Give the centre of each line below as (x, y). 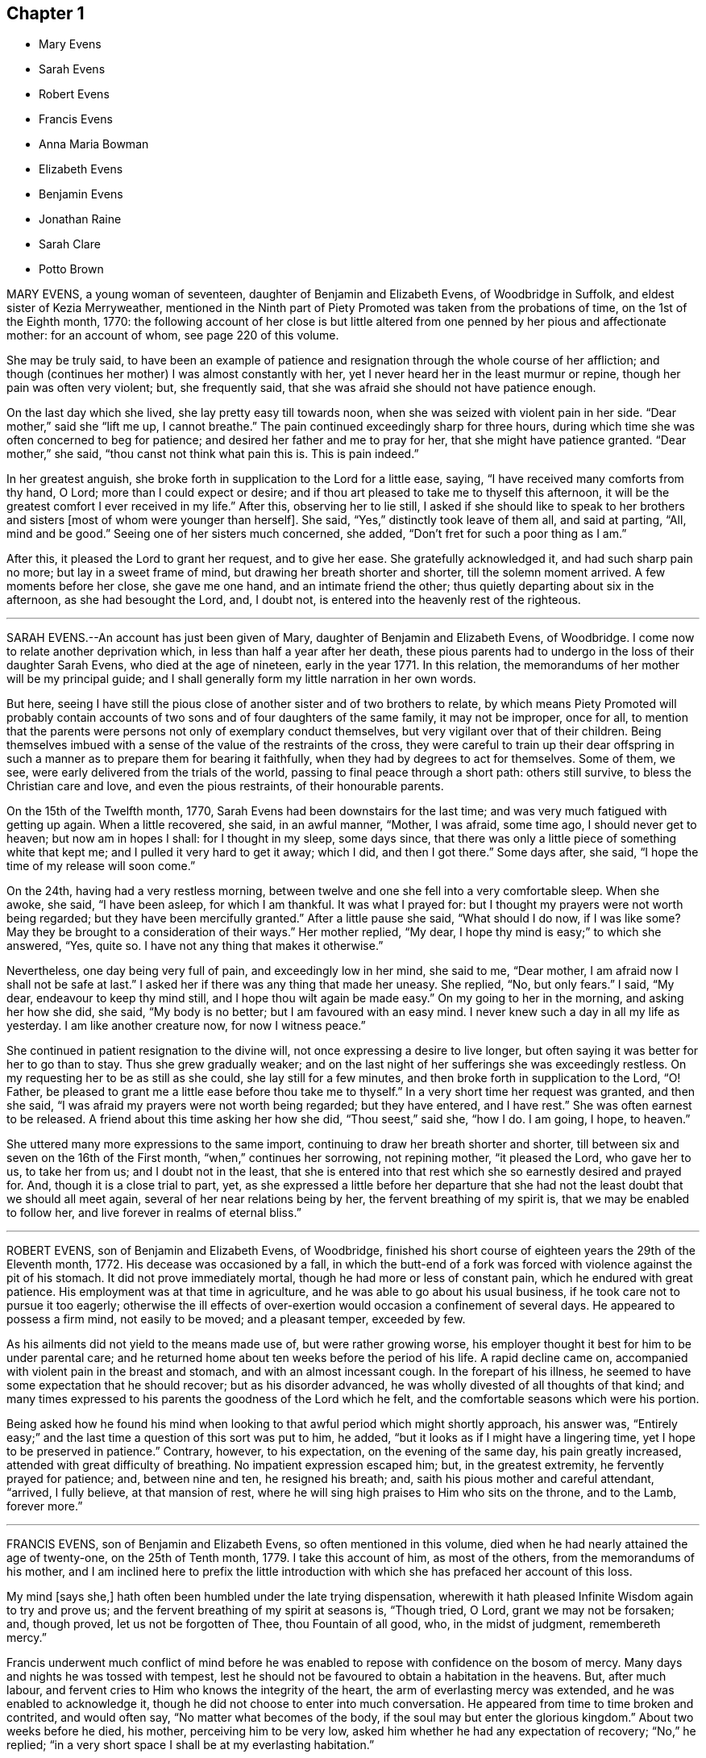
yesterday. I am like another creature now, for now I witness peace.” (186, 1026)
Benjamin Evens (81, 194)
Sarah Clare (70, 244)
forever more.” (45, 1506)
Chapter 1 (46, 13)
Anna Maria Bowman (94, 144)
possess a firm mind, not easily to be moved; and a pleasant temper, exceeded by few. (236, 1319)
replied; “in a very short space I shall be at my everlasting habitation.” (191, 1745)
